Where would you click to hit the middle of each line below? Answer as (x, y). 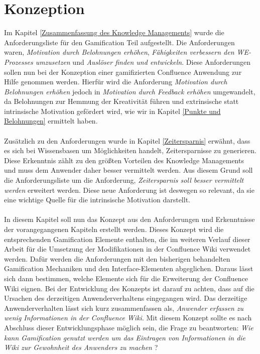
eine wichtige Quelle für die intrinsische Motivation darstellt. (97, 200)
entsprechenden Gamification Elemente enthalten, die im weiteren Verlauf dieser (127, 239)
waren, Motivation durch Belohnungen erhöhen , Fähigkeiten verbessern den (119, 52)
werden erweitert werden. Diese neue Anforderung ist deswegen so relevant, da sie (129, 190)
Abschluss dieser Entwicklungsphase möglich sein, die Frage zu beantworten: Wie (129, 327)
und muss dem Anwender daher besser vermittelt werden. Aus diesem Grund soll (128, 170)
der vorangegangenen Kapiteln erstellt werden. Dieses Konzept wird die (114, 229)
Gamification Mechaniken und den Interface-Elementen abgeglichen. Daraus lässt (129, 268)
